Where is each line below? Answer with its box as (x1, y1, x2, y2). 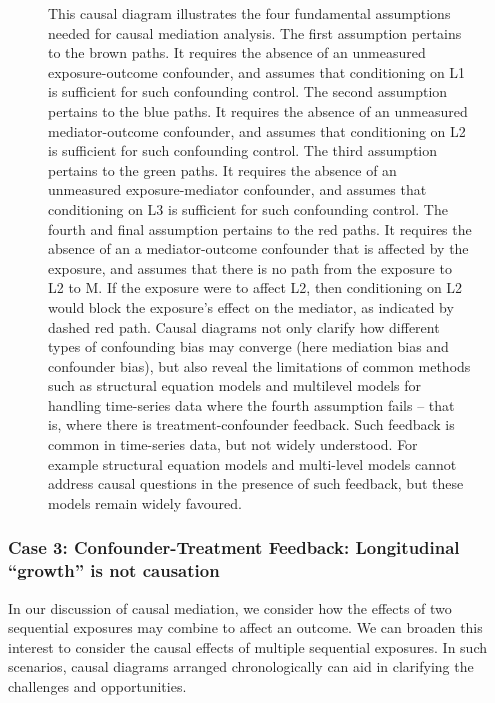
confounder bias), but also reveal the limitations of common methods (48, 355, 471, 376)
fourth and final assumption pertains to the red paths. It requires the (48, 218, 472, 239)
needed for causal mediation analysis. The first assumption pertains (48, 22, 462, 43)
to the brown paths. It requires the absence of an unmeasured (48, 42, 426, 63)
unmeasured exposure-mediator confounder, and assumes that (48, 179, 427, 200)
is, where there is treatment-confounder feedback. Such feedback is (48, 414, 455, 435)
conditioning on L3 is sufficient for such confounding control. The (48, 198, 448, 219)
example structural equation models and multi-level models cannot (48, 453, 457, 474)
